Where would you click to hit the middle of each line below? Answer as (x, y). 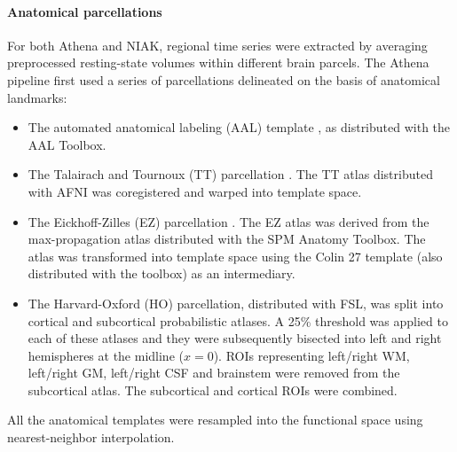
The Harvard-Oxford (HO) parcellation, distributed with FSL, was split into (236, 303)
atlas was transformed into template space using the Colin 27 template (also (235, 256)
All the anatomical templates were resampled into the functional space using (215, 420)
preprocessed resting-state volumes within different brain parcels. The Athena (218, 62)
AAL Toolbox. (67, 144)
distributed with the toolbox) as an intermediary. (162, 273)
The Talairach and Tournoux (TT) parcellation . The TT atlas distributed (230, 174)
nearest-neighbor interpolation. (91, 437)
